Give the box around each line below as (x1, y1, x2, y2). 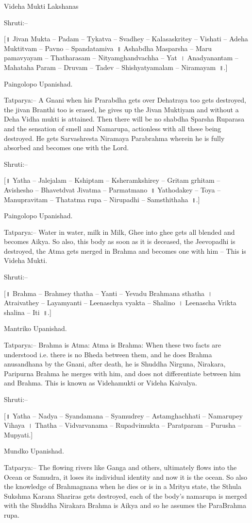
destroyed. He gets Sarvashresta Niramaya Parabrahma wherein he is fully (4, 133, 225, 143)
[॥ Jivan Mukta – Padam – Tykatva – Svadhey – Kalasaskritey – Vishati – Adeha (4, 34, 248, 44)
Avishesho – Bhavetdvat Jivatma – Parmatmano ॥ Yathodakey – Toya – (4, 184, 221, 194)
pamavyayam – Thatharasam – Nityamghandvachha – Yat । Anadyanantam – (4, 52, 238, 63)
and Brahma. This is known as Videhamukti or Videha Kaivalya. (4, 378, 197, 388)
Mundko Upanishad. (4, 446, 64, 456)
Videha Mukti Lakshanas (4, 1, 79, 11)
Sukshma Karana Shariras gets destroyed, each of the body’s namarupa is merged (4, 490, 247, 501)
